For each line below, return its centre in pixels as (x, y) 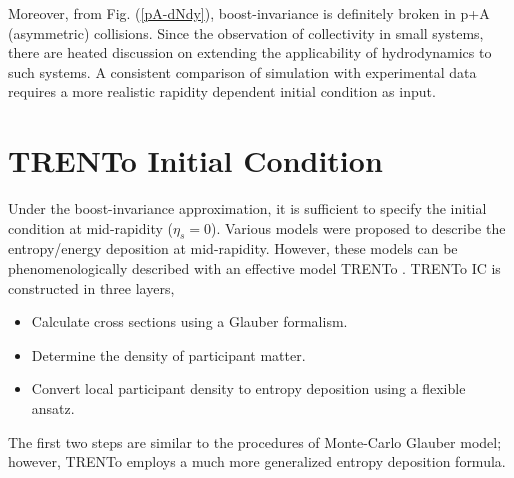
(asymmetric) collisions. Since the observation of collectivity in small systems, (246, 32)
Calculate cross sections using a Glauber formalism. (189, 321)
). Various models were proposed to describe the (358, 227)
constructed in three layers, (91, 287)
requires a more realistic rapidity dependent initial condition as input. (222, 91)
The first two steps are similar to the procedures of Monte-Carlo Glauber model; (255, 441)
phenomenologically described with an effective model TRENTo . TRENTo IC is (254, 268)
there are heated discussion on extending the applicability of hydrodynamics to (250, 52)
